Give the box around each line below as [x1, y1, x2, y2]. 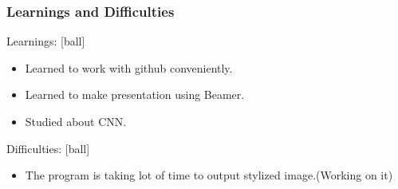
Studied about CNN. [25, 113, 127, 129]
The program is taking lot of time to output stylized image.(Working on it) [25, 167, 393, 183]
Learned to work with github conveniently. [25, 59, 233, 76]
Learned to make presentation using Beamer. [25, 86, 245, 103]
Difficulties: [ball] [6, 140, 90, 156]
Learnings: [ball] [6, 33, 85, 49]
